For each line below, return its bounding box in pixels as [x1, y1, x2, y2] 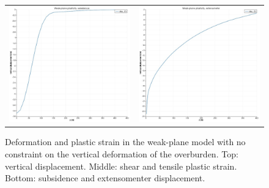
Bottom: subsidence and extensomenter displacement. [5, 171, 205, 184]
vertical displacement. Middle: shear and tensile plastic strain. [5, 159, 237, 172]
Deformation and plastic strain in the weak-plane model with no [5, 135, 246, 148]
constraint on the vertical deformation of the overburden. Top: [5, 147, 238, 160]
